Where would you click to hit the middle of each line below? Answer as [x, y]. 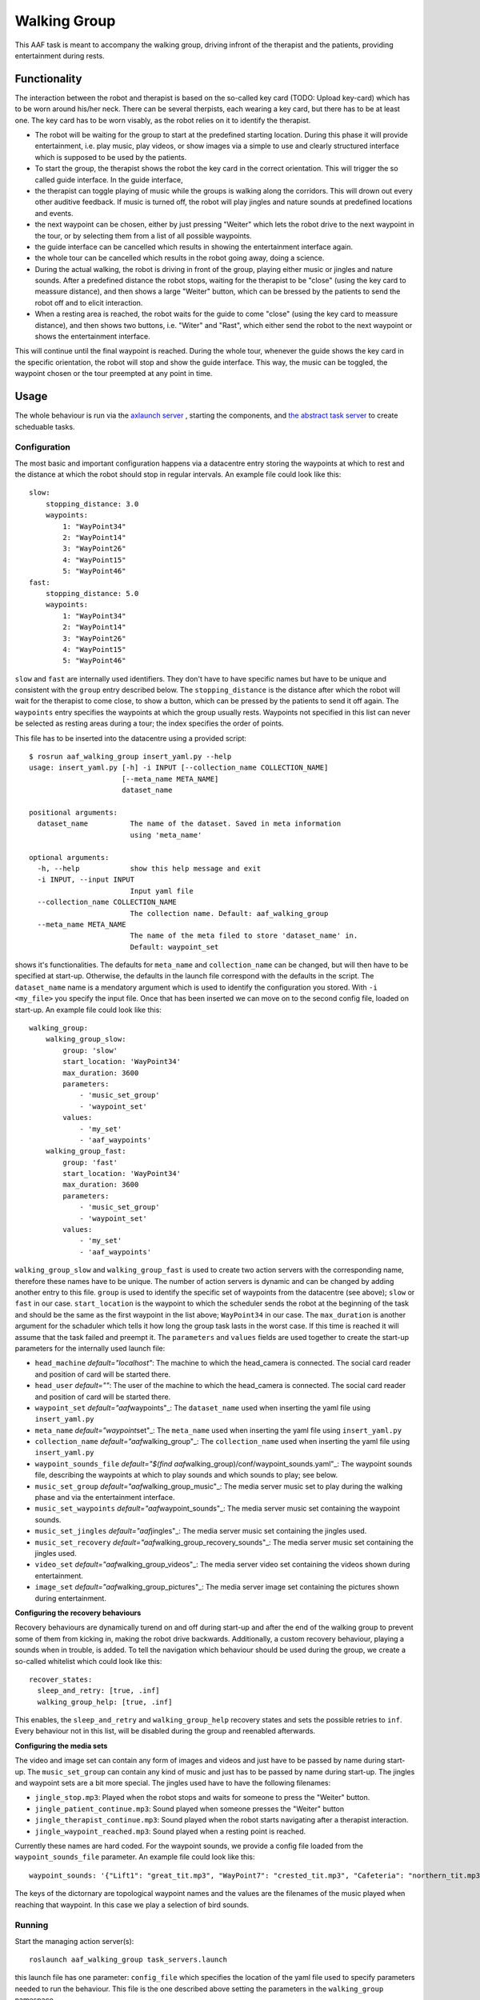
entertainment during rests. [60, 55]
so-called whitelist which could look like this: [88, 1661]
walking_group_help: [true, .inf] [105, 1702]
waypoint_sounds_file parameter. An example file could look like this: [135, 1857]
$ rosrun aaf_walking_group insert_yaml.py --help [130, 757]
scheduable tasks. [45, 426]
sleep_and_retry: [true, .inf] [98, 1691]
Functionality [48, 79]
